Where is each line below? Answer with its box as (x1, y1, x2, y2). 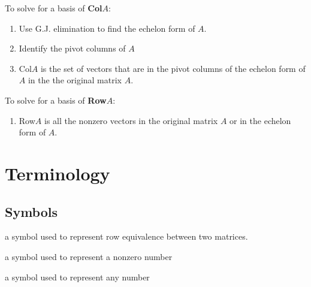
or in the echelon (230, 114, 291, 126)
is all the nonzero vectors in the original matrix (44, 114, 218, 126)
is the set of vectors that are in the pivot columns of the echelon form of (40, 62, 306, 74)
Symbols (5, 202, 58, 220)
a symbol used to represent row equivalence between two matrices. (5, 230, 248, 243)
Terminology (5, 161, 110, 185)
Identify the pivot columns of (19, 42, 126, 55)
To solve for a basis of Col (5, 2, 102, 14)
